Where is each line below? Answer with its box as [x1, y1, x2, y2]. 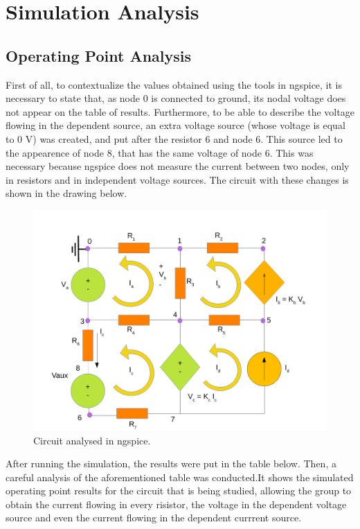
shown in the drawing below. [6, 186, 127, 200]
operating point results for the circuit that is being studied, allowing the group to [6, 483, 352, 498]
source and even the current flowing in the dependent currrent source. [6, 510, 302, 525]
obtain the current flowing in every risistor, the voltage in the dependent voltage [6, 496, 347, 511]
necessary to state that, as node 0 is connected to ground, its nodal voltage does [6, 91, 346, 105]
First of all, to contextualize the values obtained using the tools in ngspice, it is [6, 77, 343, 92]
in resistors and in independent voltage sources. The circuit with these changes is [6, 172, 349, 187]
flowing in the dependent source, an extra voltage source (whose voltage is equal [6, 118, 345, 132]
